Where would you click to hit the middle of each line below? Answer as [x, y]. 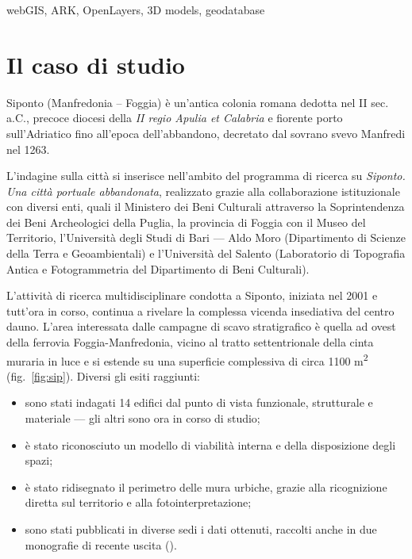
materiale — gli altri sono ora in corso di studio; [142, 418]
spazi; [39, 460]
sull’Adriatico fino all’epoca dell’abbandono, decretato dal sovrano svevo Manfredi [206, 133]
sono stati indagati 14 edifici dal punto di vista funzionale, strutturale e [199, 402]
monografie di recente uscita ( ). [101, 544]
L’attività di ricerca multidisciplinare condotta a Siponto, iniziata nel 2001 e [192, 295]
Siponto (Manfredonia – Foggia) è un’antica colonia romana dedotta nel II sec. [198, 102]
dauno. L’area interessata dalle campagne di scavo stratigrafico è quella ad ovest [201, 326]
